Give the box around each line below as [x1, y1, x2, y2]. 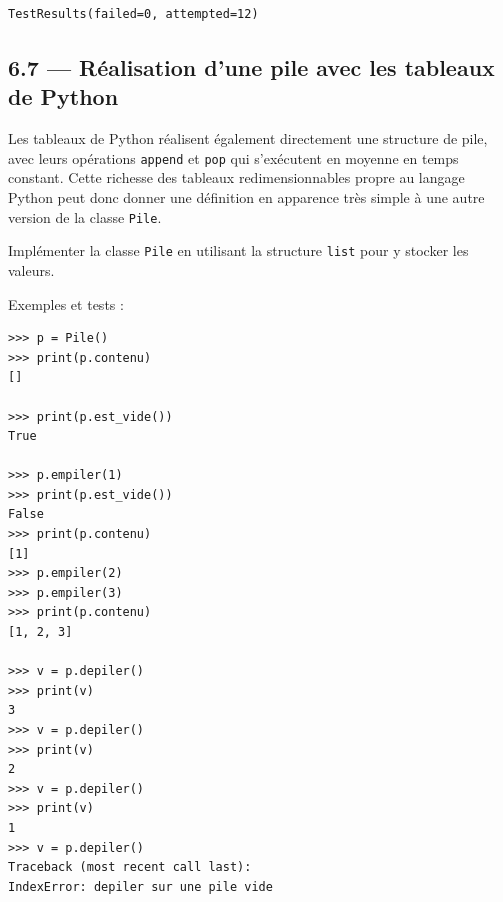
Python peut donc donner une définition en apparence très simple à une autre [8, 187, 485, 208]
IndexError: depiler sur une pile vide [8, 879, 273, 894]
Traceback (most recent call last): [8, 860, 252, 875]
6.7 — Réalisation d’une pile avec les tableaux [8, 51, 495, 82]
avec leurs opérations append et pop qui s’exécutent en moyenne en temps [8, 147, 459, 168]
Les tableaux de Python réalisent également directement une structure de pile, [8, 128, 488, 149]
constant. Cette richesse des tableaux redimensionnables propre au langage [8, 167, 465, 188]
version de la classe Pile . [8, 206, 162, 227]
